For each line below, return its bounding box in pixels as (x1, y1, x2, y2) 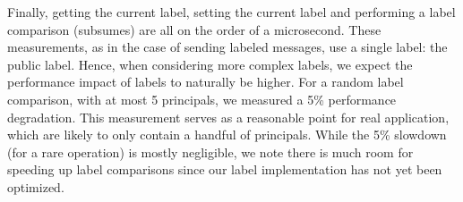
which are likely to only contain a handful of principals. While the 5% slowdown (7, 125, 447, 144)
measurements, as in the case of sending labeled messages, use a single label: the (7, 38, 448, 56)
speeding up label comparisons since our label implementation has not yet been (7, 160, 442, 179)
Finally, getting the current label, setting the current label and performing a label (7, 3, 456, 21)
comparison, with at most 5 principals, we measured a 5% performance (7, 89, 397, 108)
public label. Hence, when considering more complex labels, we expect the (7, 55, 413, 73)
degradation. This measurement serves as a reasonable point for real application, (7, 107, 450, 126)
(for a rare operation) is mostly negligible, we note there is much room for (7, 142, 414, 161)
